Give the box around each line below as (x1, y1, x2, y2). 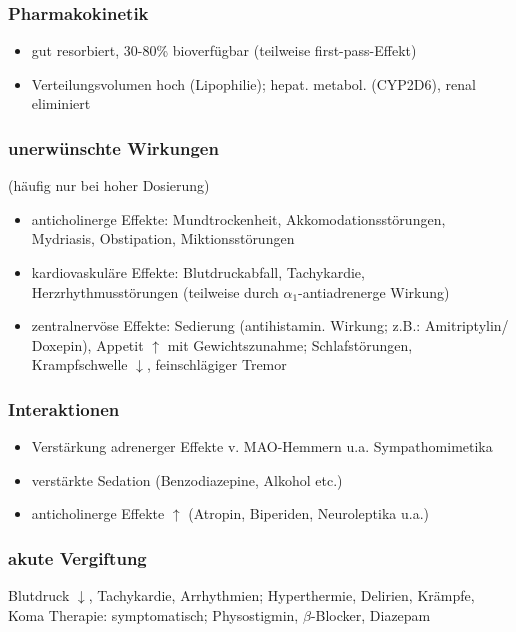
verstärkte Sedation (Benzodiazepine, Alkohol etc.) (31, 469, 343, 490)
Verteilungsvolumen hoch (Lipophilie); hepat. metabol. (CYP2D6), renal (31, 73, 476, 94)
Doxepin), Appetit (31, 334, 144, 355)
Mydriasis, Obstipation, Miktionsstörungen (31, 228, 295, 249)
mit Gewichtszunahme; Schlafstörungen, (167, 334, 413, 355)
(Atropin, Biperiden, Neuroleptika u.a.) (188, 503, 430, 524)
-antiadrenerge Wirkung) (298, 281, 450, 302)
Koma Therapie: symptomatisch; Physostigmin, (8, 604, 299, 625)
